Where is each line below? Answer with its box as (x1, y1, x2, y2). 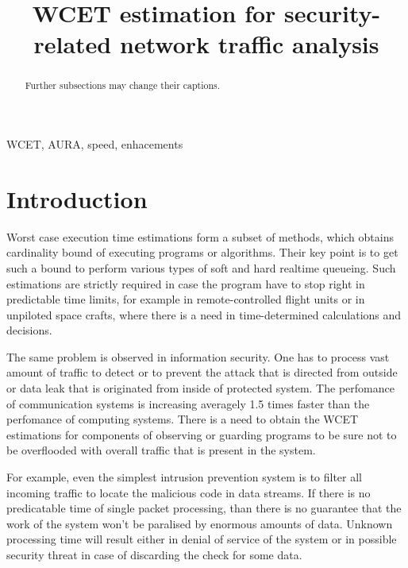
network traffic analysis (119, 28, 379, 60)
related (33, 28, 112, 60)
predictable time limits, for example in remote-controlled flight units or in (6, 291, 365, 307)
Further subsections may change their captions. (25, 79, 221, 92)
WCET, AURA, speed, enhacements (6, 136, 183, 153)
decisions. (6, 322, 52, 338)
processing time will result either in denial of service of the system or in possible (6, 531, 397, 547)
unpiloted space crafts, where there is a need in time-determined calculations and (6, 306, 402, 323)
